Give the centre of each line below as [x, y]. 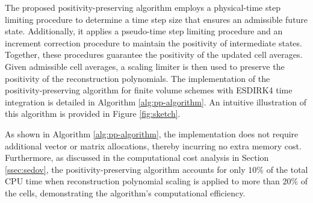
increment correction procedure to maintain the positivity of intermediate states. [153, 42]
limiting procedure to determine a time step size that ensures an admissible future [156, 19]
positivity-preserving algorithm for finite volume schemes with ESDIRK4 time [149, 90]
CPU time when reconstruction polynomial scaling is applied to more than [142, 181]
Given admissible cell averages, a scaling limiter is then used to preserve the [145, 66]
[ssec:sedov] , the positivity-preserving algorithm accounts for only [125, 169]
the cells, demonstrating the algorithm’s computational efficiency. [125, 192]
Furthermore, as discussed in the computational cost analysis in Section [137, 158]
